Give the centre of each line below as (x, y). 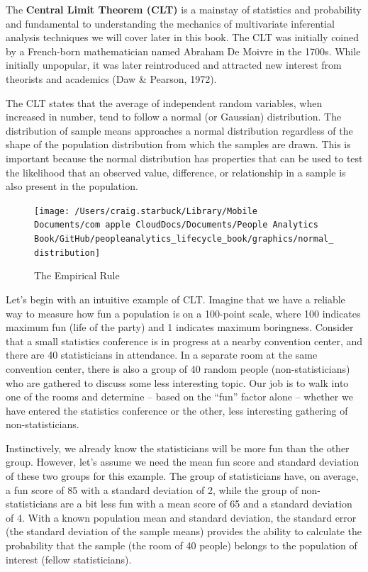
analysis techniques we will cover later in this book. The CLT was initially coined (183, 37)
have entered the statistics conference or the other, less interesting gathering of (177, 410)
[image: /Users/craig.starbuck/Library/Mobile (146, 211)
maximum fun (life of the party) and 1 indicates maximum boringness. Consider (180, 327)
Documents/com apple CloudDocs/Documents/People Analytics (176, 225)
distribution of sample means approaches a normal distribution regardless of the (179, 130)
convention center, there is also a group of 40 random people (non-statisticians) (178, 368)
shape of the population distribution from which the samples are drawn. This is (178, 144)
